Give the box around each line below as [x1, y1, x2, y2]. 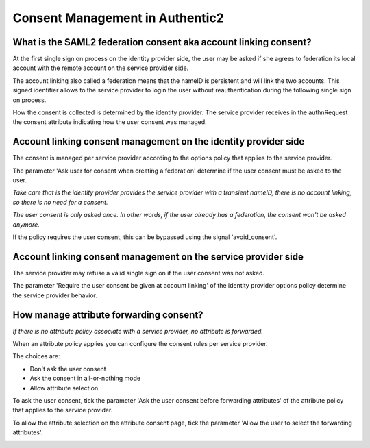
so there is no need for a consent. [12, 198, 108, 206]
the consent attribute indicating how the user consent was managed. [12, 118, 207, 126]
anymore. [12, 220, 40, 229]
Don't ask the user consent [29, 364, 106, 373]
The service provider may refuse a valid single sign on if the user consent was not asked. [12, 269, 265, 277]
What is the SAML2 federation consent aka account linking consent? [12, 36, 312, 48]
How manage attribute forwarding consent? [12, 309, 203, 321]
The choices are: [12, 352, 61, 360]
